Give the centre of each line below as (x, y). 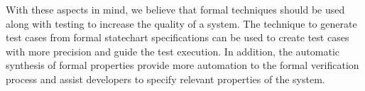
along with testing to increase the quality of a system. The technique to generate (181, 23)
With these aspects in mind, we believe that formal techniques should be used (175, 9)
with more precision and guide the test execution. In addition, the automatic (173, 51)
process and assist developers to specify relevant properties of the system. (165, 79)
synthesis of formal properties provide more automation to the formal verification (182, 65)
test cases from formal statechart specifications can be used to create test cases (178, 37)
